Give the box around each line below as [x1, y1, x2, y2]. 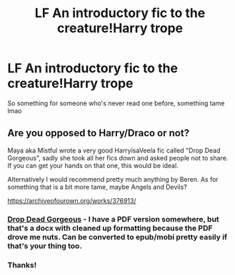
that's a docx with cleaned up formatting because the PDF [7, 223, 213, 233]
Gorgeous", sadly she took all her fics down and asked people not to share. [7, 153, 229, 162]
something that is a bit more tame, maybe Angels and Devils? [7, 182, 187, 191]
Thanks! [7, 260, 37, 270]
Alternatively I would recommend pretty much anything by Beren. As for [7, 175, 219, 183]
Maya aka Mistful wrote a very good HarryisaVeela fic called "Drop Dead [7, 146, 221, 155]
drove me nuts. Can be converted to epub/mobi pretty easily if [7, 232, 228, 242]
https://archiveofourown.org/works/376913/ [7, 196, 136, 204]
